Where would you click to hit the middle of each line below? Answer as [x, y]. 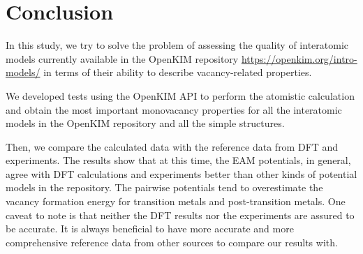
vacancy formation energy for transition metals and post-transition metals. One [176, 201]
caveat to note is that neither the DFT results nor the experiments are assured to [180, 215]
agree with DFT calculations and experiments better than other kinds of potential [181, 173]
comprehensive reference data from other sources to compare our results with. [172, 242]
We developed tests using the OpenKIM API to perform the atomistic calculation [180, 95]
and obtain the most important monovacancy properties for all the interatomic [174, 109]
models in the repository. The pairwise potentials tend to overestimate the [164, 187]
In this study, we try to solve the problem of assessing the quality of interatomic [177, 45]
